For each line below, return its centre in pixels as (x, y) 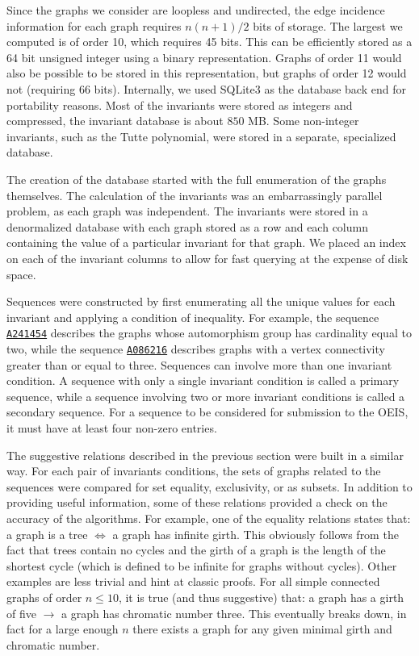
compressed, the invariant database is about (115, 121)
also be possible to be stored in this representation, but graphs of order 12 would (207, 73)
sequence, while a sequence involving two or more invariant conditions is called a (206, 396)
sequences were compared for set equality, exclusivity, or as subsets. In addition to (209, 486)
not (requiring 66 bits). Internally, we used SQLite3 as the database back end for (206, 88)
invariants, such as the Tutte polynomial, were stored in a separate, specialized (201, 136)
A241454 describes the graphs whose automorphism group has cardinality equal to (209, 333)
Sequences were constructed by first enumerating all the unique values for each (201, 301)
